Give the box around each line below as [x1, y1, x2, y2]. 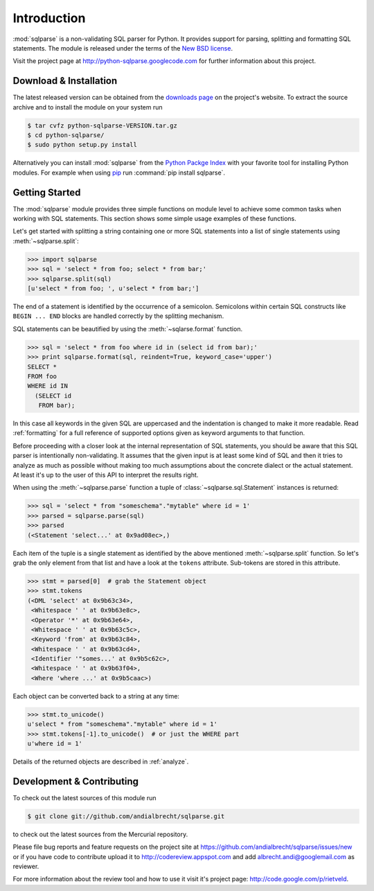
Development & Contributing [12, 775, 139, 787]
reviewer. [12, 863, 39, 871]
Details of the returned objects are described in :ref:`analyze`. [12, 757, 189, 766]
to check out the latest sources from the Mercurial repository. [12, 830, 188, 838]
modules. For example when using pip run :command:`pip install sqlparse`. [12, 168, 225, 177]
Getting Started [12, 186, 81, 198]
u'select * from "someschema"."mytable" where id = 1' [27, 721, 217, 728]
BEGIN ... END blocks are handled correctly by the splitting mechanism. [12, 312, 224, 320]
